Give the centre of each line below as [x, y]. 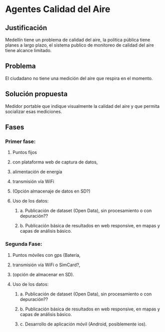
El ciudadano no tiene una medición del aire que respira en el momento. [79, 78]
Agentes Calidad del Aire [58, 9]
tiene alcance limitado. [28, 50]
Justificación [26, 28]
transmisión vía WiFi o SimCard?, [46, 265]
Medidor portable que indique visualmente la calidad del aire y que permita [82, 106]
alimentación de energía [37, 172]
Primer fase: [20, 141]
